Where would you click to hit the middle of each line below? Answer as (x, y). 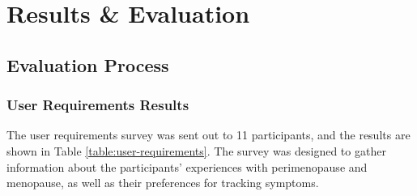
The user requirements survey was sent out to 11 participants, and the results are (208, 135)
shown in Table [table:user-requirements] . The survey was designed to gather (196, 150)
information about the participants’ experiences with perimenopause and (187, 166)
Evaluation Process (88, 64)
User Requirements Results (98, 105)
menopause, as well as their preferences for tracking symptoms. (163, 183)
